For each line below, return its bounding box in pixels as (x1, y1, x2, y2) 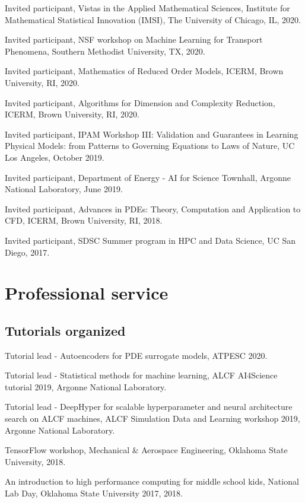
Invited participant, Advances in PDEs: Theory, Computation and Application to (5, 202, 301, 215)
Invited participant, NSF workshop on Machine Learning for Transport (5, 33, 263, 46)
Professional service (5, 281, 169, 305)
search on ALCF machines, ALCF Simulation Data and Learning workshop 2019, (5, 412, 300, 425)
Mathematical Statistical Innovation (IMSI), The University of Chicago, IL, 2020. (5, 13, 301, 26)
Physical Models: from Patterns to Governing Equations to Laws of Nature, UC (5, 139, 295, 152)
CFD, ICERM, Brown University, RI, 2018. (5, 214, 163, 227)
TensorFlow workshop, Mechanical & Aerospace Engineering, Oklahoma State (5, 444, 288, 456)
